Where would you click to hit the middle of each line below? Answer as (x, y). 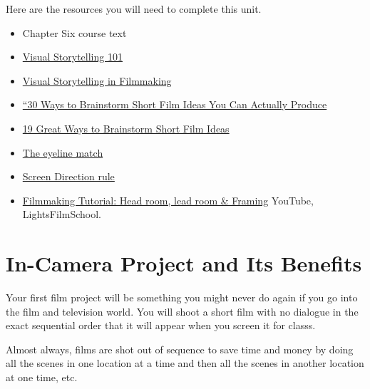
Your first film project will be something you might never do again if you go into (182, 297)
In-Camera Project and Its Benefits (184, 263)
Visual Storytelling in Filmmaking (97, 80)
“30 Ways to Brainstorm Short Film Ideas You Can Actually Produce (175, 104)
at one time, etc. (42, 377)
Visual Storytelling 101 (72, 57)
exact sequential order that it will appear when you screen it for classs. (161, 325)
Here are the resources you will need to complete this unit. (134, 9)
